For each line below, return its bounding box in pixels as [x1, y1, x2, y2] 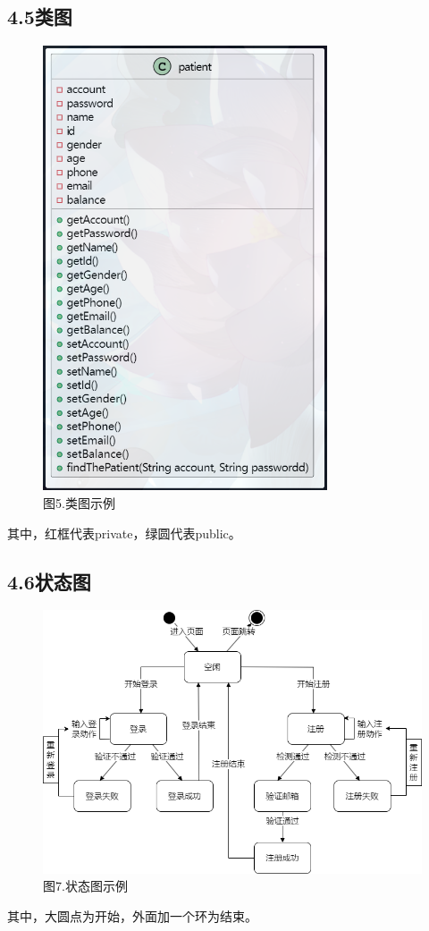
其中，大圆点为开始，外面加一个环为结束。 [7, 906, 257, 925]
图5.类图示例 [43, 493, 115, 512]
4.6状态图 [7, 567, 91, 595]
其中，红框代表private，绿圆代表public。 [7, 523, 241, 542]
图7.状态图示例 [43, 876, 128, 895]
